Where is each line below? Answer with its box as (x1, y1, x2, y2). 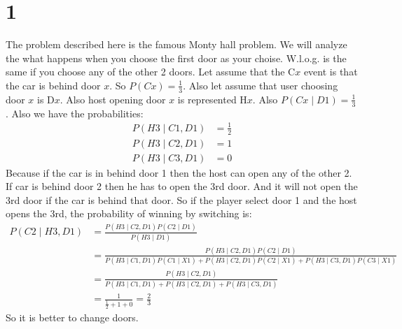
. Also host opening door (60, 92, 166, 106)
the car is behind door (6, 78, 101, 92)
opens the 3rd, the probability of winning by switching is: (6, 206, 252, 221)
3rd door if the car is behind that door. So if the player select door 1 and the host (6, 192, 357, 207)
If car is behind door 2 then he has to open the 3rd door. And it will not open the (6, 179, 358, 193)
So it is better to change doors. (6, 310, 139, 325)
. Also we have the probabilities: (6, 105, 144, 120)
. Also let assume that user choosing (183, 78, 338, 92)
